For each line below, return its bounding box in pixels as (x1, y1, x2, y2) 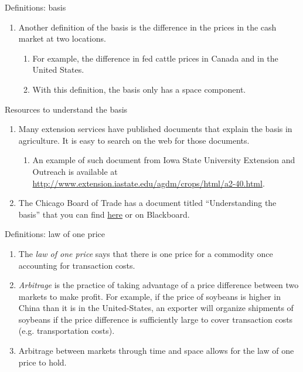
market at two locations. (18, 32, 106, 45)
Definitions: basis (5, 1, 66, 13)
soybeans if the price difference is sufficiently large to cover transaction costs (18, 313, 293, 325)
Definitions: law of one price (5, 228, 105, 240)
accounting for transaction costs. (18, 259, 135, 271)
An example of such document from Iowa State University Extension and (32, 154, 295, 166)
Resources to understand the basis (5, 103, 128, 115)
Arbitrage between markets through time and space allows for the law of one (18, 344, 294, 357)
